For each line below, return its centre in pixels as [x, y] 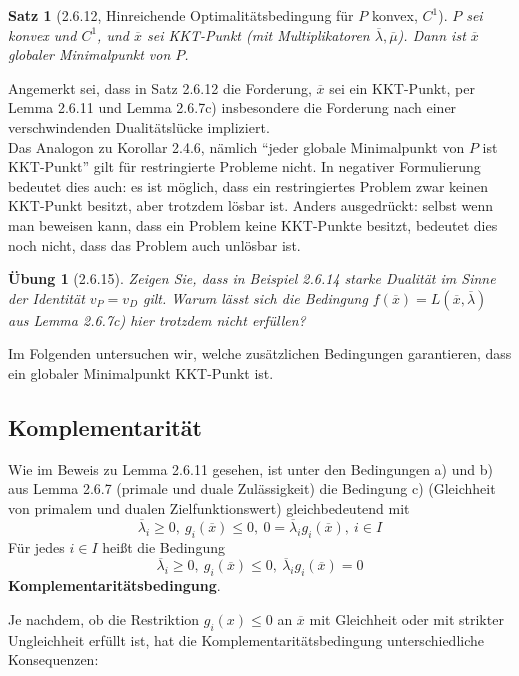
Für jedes [36, 546]
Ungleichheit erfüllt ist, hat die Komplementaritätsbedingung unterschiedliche [246, 639]
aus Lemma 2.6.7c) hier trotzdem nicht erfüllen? [157, 319]
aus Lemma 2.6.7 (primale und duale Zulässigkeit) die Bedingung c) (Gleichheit [252, 488]
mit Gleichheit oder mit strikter [406, 618]
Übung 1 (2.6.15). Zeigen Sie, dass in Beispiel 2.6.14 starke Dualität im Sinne [252, 278]
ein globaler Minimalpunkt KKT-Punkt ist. [141, 372]
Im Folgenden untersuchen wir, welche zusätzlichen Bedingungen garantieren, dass [260, 353]
